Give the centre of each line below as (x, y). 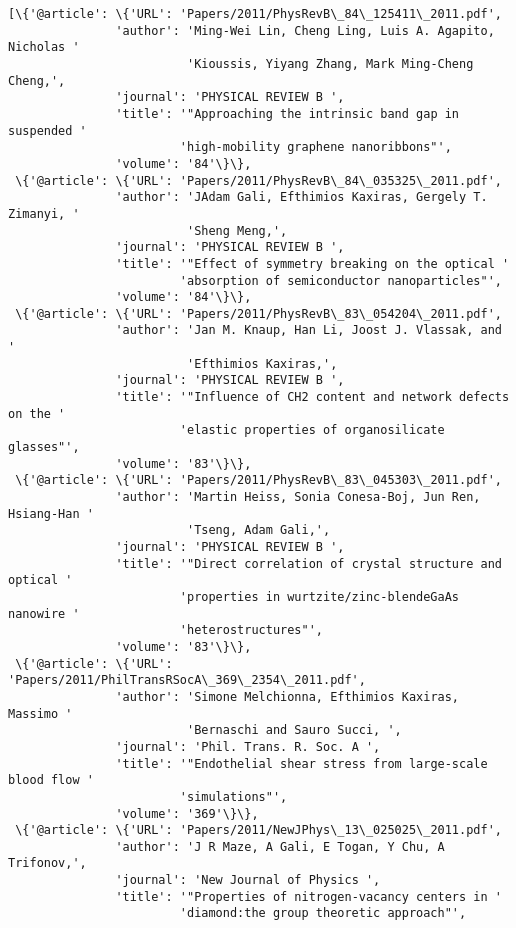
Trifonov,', (47, 863)
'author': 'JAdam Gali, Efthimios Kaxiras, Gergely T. (301, 197)
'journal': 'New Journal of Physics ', (248, 880)
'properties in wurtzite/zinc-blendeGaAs (319, 596)
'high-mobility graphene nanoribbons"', (315, 147)
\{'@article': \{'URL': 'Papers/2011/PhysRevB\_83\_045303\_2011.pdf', (258, 480)
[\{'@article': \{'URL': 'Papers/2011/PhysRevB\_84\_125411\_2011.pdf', (255, 14)
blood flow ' (51, 780)
